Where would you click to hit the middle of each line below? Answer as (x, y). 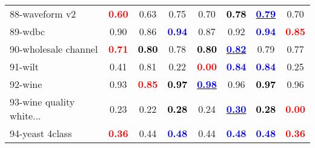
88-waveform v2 (43, 14)
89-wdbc (28, 31)
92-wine (26, 84)
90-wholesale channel (54, 49)
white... (25, 116)
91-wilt (25, 66)
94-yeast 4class (41, 133)
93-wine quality (42, 102)
